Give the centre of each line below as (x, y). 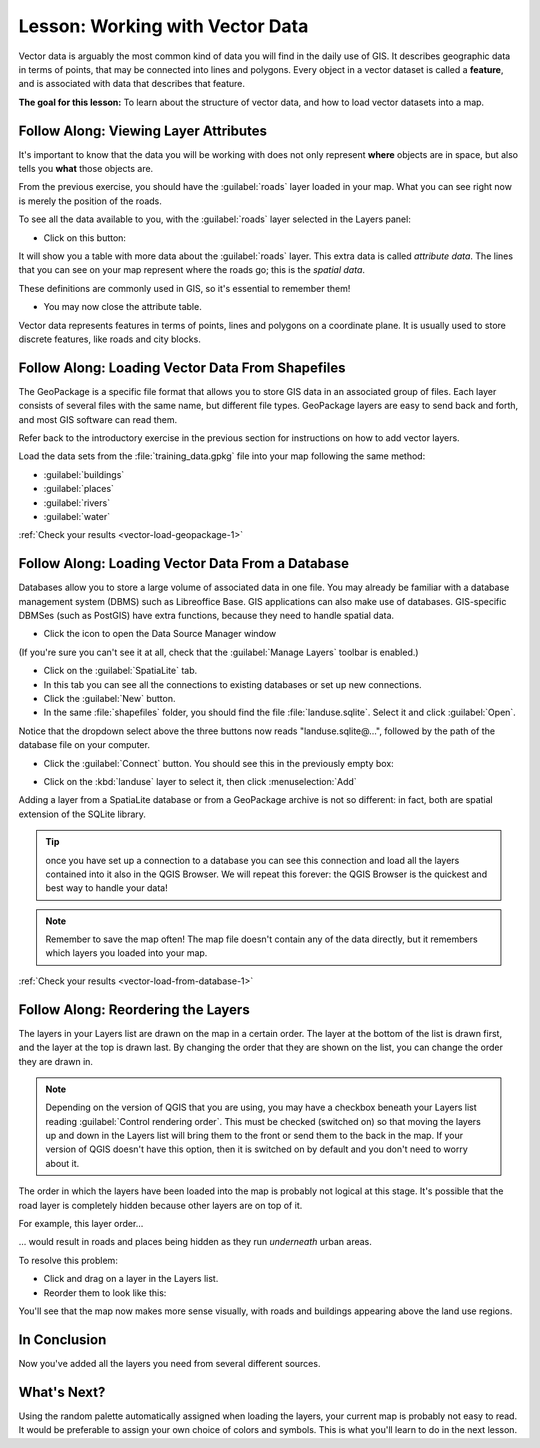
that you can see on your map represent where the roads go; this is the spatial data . (191, 270)
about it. (62, 1163)
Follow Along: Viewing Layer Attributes (143, 130)
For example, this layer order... (81, 1224)
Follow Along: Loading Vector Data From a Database (184, 563)
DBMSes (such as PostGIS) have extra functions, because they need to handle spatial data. (206, 616)
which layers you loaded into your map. (126, 953)
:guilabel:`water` (76, 516)
